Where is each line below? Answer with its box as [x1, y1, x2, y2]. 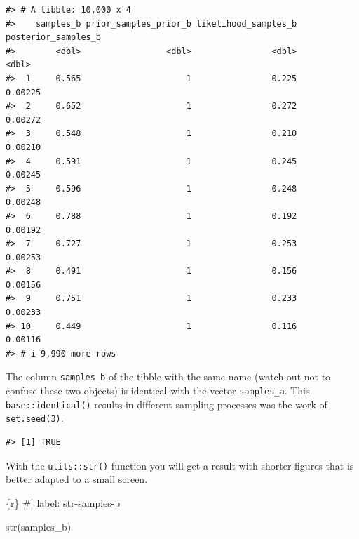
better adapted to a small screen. [6, 472, 148, 486]
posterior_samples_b [6, 32, 102, 43]
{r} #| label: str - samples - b [6, 495, 121, 510]
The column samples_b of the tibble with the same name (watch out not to [6, 369, 331, 384]
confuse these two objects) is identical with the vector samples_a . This [6, 383, 310, 398]
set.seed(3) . [6, 411, 64, 425]
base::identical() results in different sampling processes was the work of [6, 397, 327, 411]
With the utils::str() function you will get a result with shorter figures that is [6, 458, 354, 472]
